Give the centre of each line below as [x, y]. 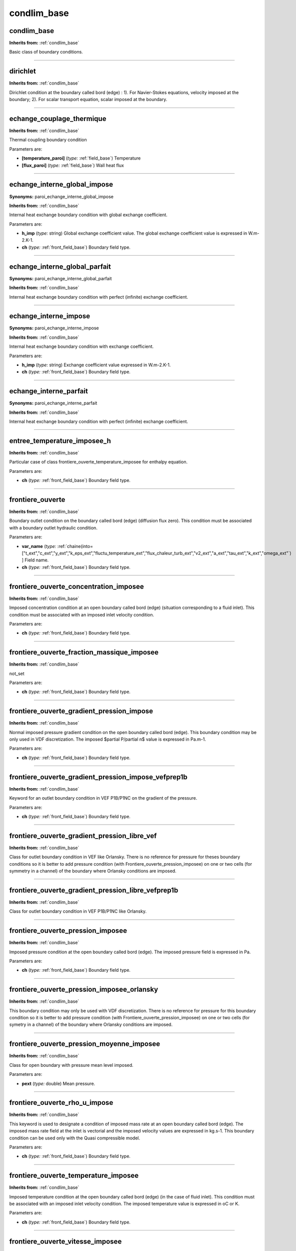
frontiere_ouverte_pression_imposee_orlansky [84, 990]
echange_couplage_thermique [58, 118]
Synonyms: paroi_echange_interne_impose [54, 328]
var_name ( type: [39, 546]
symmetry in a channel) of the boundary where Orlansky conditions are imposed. [93, 871]
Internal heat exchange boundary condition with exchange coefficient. [81, 347]
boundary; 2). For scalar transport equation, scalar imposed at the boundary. [88, 100]
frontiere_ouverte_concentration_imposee [77, 586]
